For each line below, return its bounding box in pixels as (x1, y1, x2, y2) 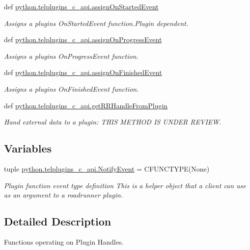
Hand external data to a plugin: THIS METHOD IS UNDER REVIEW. (4, 117, 222, 127)
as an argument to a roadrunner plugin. (4, 190, 123, 200)
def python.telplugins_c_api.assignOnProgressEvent (4, 34, 162, 45)
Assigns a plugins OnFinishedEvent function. (4, 83, 139, 94)
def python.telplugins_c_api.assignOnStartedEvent (4, 1, 159, 11)
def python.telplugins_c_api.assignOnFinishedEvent (4, 67, 162, 77)
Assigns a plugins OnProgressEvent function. (4, 50, 139, 61)
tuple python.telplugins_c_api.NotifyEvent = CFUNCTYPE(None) (4, 163, 210, 174)
